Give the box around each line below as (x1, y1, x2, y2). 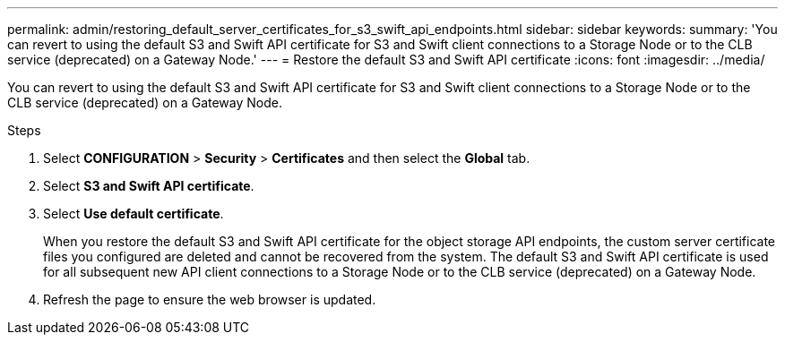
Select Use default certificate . (43, 206, 224, 221)
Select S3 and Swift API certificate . (43, 178, 254, 193)
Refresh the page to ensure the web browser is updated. (43, 292, 376, 307)
